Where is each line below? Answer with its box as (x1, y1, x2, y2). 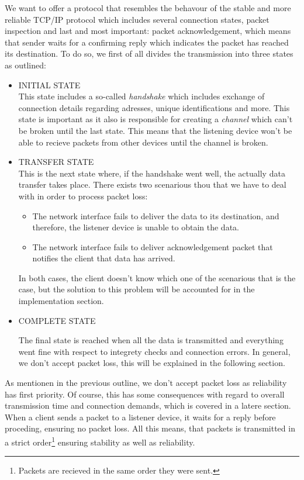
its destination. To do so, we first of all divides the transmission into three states (5, 47, 293, 60)
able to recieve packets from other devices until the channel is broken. (18, 136, 268, 148)
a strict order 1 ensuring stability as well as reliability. (5, 434, 195, 448)
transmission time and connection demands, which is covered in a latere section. (5, 399, 291, 412)
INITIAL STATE (18, 78, 81, 91)
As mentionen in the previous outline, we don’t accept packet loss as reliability (5, 377, 287, 389)
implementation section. (18, 295, 104, 307)
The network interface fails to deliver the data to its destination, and (32, 209, 279, 222)
